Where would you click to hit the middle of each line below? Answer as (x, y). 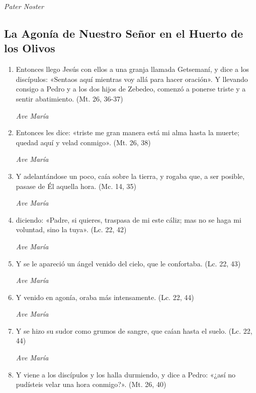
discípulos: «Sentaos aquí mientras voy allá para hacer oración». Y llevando (132, 79)
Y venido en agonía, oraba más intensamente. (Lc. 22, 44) (105, 297)
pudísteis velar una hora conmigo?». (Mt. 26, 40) (91, 384)
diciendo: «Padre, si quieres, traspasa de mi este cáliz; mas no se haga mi (129, 219)
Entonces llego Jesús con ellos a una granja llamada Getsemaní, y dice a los (133, 69)
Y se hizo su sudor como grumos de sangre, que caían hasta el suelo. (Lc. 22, (134, 330)
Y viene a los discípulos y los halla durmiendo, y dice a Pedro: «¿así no (126, 374)
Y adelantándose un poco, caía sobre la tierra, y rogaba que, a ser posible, (130, 176)
